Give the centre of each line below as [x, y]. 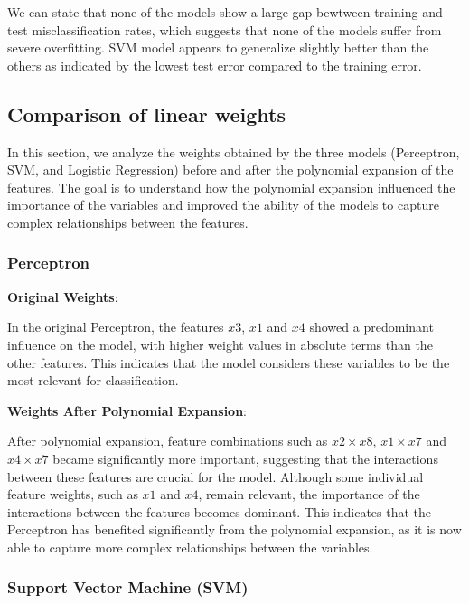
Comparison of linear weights [146, 113]
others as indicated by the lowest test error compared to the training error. [215, 65]
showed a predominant [371, 327]
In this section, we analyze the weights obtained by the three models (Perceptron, [234, 151]
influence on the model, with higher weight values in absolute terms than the [220, 344]
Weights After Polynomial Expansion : [127, 410]
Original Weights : [63, 296]
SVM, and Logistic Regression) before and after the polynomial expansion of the [230, 170]
